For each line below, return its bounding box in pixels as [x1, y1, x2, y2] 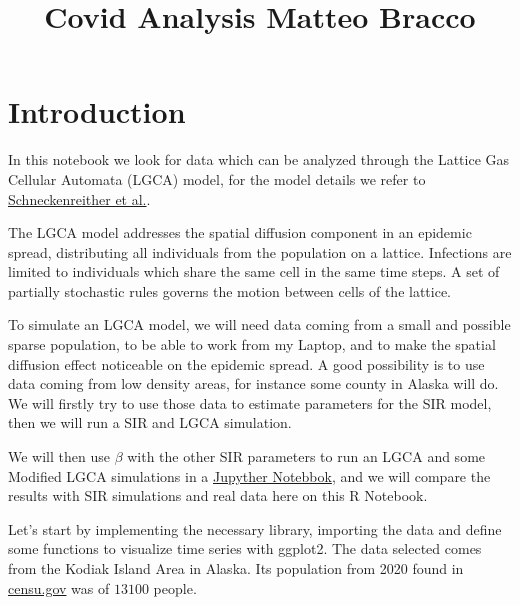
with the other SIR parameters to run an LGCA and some [127, 446, 486, 467]
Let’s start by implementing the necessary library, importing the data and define [8, 518, 502, 539]
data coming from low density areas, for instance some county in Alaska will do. [8, 373, 499, 394]
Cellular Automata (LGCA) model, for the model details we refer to [8, 168, 426, 189]
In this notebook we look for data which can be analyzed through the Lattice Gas [8, 149, 510, 170]
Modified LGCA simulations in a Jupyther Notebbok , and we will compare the [8, 465, 491, 486]
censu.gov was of [8, 577, 110, 598]
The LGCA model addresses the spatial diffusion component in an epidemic [8, 222, 472, 243]
